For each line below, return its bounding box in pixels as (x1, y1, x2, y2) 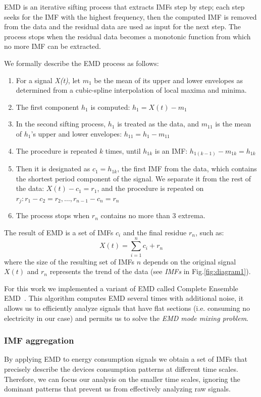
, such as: (195, 227, 224, 237)
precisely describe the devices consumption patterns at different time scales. (4, 363, 238, 374)
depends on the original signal (143, 256, 236, 267)
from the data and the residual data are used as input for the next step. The (4, 21, 241, 32)
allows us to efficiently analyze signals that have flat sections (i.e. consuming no (4, 302, 250, 313)
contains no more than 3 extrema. (100, 210, 205, 221)
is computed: (90, 101, 130, 112)
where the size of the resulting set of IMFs (4, 256, 134, 267)
